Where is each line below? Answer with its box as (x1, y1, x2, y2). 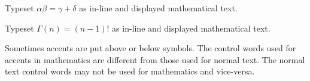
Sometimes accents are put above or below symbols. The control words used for (5, 42, 296, 54)
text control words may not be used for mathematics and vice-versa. (5, 65, 255, 77)
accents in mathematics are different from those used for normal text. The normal (5, 53, 305, 66)
